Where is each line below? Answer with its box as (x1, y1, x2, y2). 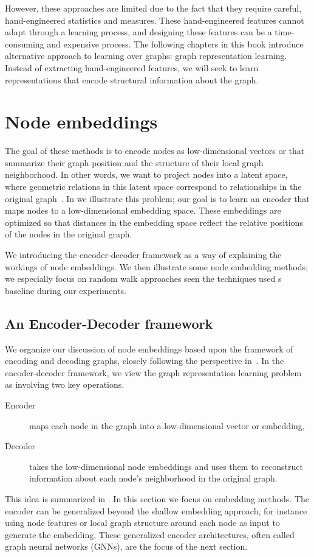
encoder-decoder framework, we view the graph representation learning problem (5, 366, 302, 379)
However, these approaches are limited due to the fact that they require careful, (5, 2, 302, 14)
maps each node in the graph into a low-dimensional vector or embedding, (29, 419, 305, 432)
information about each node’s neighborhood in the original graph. (29, 472, 278, 485)
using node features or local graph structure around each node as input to (5, 516, 280, 529)
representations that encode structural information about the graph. (5, 73, 259, 86)
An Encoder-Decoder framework (5, 314, 213, 332)
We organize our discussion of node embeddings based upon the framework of (5, 342, 293, 355)
